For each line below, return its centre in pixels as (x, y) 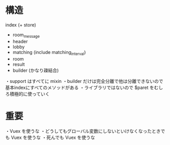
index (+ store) (21, 25)
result (19, 64)
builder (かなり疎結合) (36, 70)
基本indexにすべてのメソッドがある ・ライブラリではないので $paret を (80, 88)
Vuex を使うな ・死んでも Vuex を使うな (53, 137)
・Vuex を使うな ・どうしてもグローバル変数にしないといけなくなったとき (83, 131)
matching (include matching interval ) (49, 53)
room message (26, 35)
